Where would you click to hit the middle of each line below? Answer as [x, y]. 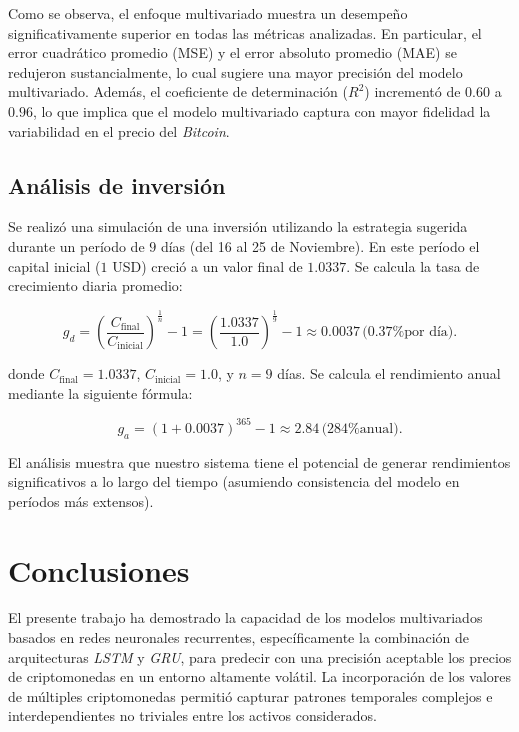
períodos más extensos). [81, 500]
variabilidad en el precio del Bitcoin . [119, 130]
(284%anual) [360, 428]
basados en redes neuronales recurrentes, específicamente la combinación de [239, 637]
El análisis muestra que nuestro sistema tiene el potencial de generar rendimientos [259, 461]
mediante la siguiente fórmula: [100, 392]
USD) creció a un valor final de [207, 265]
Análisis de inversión [117, 184]
